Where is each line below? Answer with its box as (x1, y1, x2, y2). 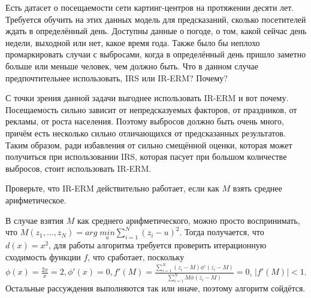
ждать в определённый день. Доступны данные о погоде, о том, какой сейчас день (5, 25, 307, 37)
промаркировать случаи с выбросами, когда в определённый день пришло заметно (5, 48, 306, 60)
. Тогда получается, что (179, 226, 264, 238)
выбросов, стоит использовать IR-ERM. (5, 162, 152, 174)
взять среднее (233, 182, 282, 194)
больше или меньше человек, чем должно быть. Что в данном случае (5, 59, 258, 72)
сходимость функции (5, 250, 81, 263)
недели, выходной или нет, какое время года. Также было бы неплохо (5, 36, 260, 48)
